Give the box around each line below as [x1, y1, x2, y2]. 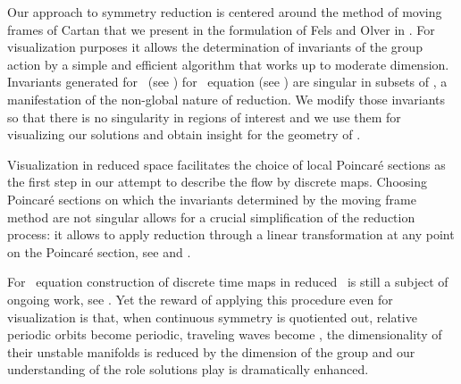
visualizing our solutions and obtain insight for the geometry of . [7, 125, 361, 144]
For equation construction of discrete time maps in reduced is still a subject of [7, 272, 448, 291]
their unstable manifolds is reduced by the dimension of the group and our [7, 342, 415, 361]
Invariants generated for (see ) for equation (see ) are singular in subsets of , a [7, 72, 448, 91]
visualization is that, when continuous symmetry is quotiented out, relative [7, 307, 417, 326]
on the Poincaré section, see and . [7, 242, 191, 261]
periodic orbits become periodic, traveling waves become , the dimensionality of [7, 325, 442, 344]
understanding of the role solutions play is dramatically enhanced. [7, 360, 369, 379]
